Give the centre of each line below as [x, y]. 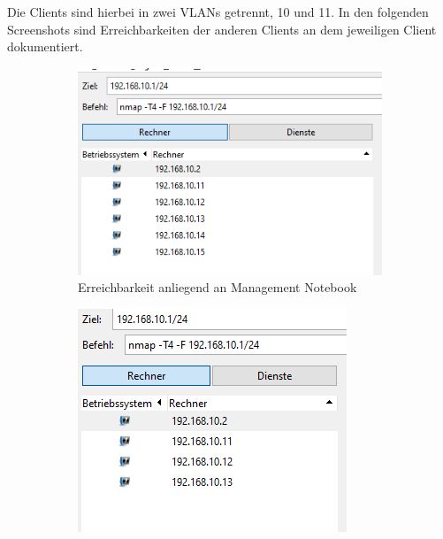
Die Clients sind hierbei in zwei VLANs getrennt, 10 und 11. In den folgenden [218, 12]
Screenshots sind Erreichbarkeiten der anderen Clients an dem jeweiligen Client [222, 29]
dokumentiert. [45, 46]
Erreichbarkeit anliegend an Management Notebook [218, 287]
